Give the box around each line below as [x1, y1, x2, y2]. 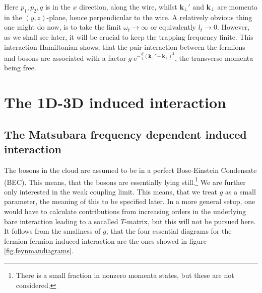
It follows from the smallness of [4, 226, 101, 236]
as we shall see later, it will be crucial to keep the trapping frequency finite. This [4, 31, 253, 42]
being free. [4, 62, 36, 73]
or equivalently [150, 22, 196, 32]
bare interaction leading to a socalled [4, 216, 118, 226]
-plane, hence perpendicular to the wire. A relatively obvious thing [46, 12, 252, 22]
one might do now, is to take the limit [4, 22, 121, 32]
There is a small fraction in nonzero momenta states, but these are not [16, 270, 234, 280]
